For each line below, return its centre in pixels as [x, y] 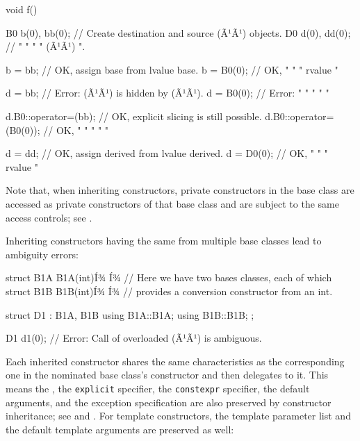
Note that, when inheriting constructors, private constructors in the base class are [180, 190]
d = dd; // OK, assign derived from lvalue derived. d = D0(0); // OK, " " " [167, 153]
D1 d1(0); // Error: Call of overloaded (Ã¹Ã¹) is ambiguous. [134, 338]
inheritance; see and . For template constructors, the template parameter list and [178, 416]
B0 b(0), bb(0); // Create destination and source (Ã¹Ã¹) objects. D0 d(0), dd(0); [178, 32]
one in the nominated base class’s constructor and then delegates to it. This [167, 375]
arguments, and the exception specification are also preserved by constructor [169, 402]
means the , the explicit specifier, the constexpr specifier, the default [158, 388]
